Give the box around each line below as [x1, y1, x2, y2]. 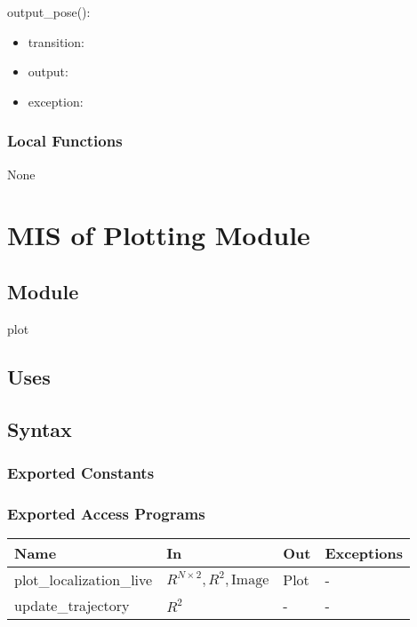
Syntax [7, 415, 72, 442]
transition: [28, 32, 84, 51]
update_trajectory [14, 594, 130, 615]
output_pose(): [7, 3, 91, 20]
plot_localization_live [14, 568, 153, 590]
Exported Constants [7, 461, 155, 483]
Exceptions [325, 542, 404, 563]
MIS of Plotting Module [7, 217, 310, 253]
